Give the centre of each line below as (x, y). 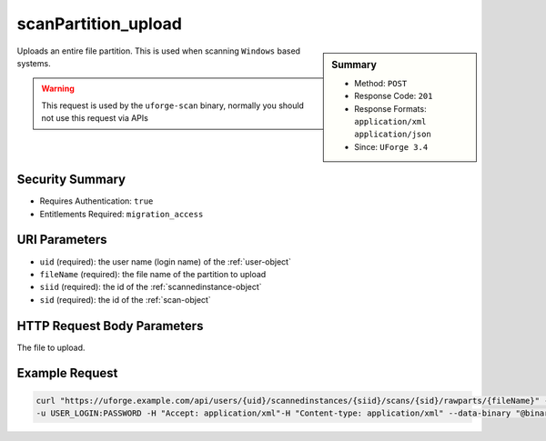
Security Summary (71, 180)
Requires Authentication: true (96, 201)
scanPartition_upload (99, 24)
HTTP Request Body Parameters (110, 326)
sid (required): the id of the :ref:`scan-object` (125, 299)
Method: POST (381, 83)
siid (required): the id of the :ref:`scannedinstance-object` (151, 287)
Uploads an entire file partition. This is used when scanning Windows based (158, 51)
